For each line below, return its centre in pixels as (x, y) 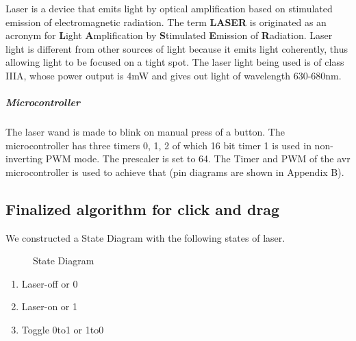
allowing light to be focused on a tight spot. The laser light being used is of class (175, 62)
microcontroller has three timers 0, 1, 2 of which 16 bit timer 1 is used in (158, 145)
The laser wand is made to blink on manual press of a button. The (145, 132)
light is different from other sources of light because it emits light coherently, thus (177, 48)
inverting (24, 159)
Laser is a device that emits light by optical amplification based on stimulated (169, 8)
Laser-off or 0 (50, 283)
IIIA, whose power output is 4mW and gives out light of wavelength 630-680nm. (174, 75)
